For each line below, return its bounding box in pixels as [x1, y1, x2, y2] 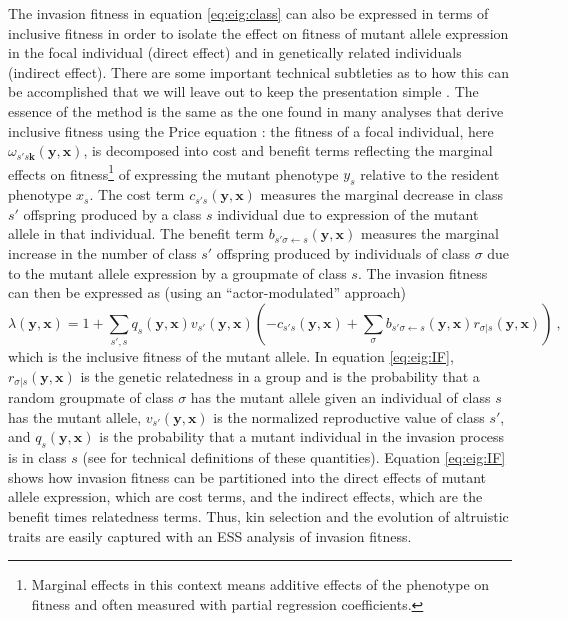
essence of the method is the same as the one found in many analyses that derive [8, 100, 504, 121]
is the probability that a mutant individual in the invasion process [99, 426, 505, 447]
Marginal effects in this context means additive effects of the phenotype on [31, 574, 490, 595]
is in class [8, 447, 67, 468]
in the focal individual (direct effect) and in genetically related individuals [8, 42, 462, 63]
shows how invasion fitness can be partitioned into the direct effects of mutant [8, 466, 487, 487]
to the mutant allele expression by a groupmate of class [8, 262, 347, 283]
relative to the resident [360, 163, 500, 184]
